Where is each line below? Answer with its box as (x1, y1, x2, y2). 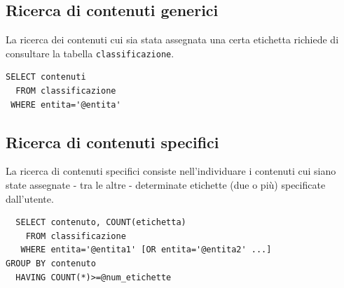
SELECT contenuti (6, 72, 86, 82)
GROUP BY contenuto (6, 259, 96, 268)
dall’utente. (6, 191, 54, 206)
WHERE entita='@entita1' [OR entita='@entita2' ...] (20, 245, 272, 255)
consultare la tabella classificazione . (6, 45, 174, 60)
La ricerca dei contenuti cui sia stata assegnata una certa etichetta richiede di (6, 32, 339, 47)
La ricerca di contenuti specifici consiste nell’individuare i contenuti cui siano (6, 164, 336, 178)
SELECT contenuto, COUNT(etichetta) (15, 217, 186, 228)
